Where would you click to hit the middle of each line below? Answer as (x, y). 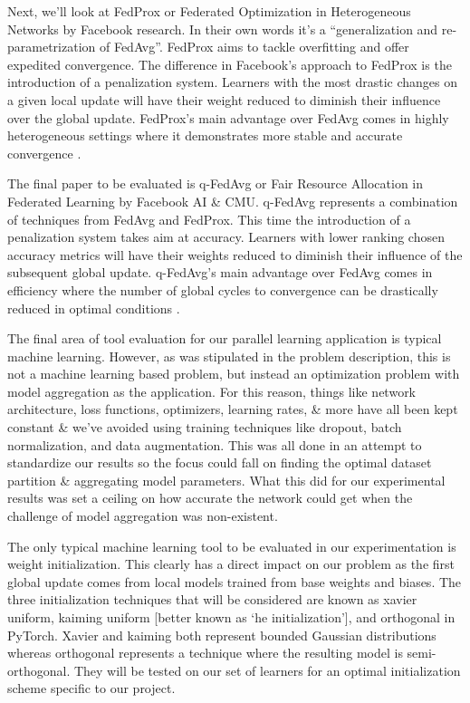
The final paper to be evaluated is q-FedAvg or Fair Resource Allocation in (216, 183)
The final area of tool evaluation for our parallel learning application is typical (225, 338)
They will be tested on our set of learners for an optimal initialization (267, 670)
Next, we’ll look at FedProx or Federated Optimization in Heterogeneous (209, 11)
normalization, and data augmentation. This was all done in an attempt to (215, 444)
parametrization (52, 47)
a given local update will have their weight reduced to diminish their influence (224, 99)
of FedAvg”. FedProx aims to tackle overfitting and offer (254, 47)
